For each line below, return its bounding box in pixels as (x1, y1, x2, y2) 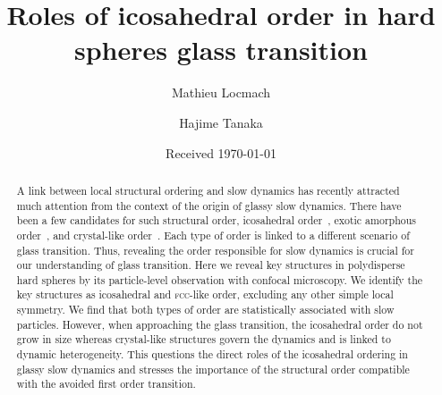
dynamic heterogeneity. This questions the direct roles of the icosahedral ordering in (16, 347, 408, 362)
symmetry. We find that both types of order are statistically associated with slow (16, 302, 395, 317)
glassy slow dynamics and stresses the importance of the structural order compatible (16, 361, 410, 376)
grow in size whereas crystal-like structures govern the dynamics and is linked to (16, 332, 391, 347)
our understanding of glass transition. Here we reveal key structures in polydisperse (16, 257, 405, 273)
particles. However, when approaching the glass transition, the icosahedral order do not (16, 316, 423, 332)
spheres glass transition (74, 31, 368, 68)
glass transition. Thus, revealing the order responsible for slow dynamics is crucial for (16, 242, 414, 257)
